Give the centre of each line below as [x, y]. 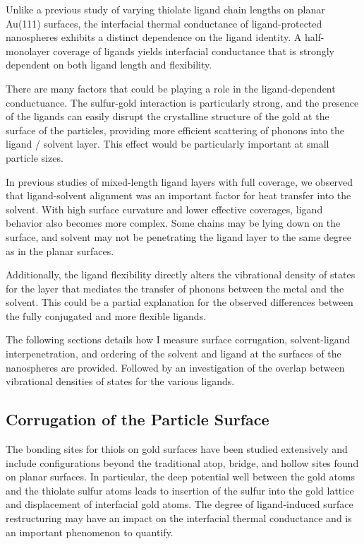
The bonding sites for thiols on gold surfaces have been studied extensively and [177, 449]
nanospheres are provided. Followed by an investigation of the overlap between [175, 367]
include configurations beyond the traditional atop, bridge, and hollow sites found [182, 462]
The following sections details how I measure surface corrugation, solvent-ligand [178, 339]
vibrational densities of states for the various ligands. [120, 381]
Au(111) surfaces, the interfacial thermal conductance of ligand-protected [164, 23]
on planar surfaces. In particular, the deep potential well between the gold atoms [181, 477]
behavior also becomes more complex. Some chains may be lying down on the [173, 223]
